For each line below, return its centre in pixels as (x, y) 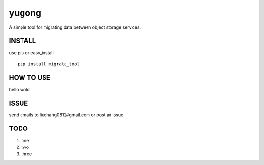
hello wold (20, 89)
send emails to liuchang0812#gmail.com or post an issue (66, 115)
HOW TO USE (30, 78)
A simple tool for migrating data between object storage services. (75, 27)
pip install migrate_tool (49, 64)
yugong (25, 13)
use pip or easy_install (31, 53)
